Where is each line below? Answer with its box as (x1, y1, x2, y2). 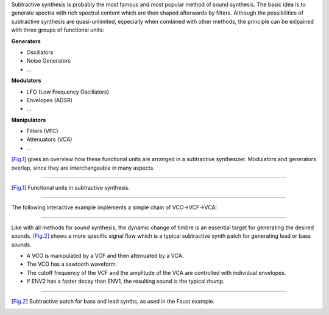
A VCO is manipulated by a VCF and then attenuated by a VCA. (26, 252, 184, 259)
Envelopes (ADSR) (26, 96, 73, 103)
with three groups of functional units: (11, 26, 104, 33)
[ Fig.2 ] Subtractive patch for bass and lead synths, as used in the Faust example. (11, 297, 215, 305)
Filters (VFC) (26, 128, 58, 135)
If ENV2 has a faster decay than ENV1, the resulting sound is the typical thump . (26, 277, 225, 285)
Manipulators (11, 116, 46, 123)
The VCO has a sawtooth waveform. (26, 260, 118, 268)
